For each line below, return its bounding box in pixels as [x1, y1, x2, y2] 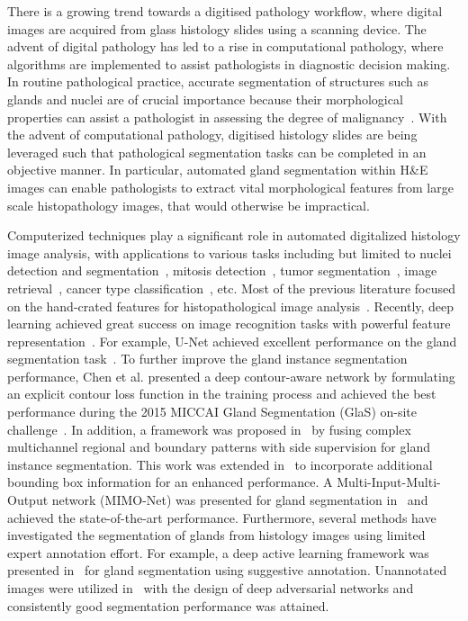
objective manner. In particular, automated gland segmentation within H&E [7, 160, 428, 179]
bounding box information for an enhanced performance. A [7, 472, 333, 491]
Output [7, 490, 49, 509]
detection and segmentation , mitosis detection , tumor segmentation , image [7, 261, 437, 280]
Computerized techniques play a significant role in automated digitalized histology [7, 226, 461, 245]
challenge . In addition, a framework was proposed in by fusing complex [7, 419, 411, 438]
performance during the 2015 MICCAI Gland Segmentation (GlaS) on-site [7, 402, 418, 421]
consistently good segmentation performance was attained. [7, 596, 329, 615]
